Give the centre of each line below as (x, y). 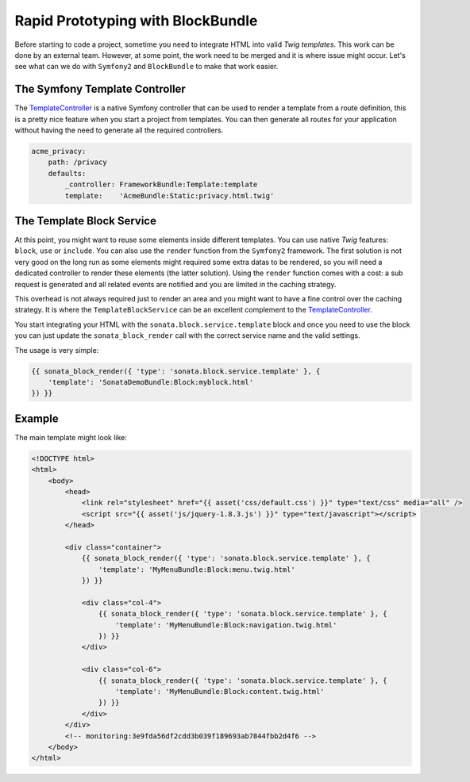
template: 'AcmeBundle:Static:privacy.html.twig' (170, 195)
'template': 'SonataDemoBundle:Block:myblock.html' (151, 382)
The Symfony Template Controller (100, 89)
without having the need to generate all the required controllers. (119, 130)
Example (37, 418)
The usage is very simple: (57, 350)
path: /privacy (77, 162)
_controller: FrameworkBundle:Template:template (161, 185)
